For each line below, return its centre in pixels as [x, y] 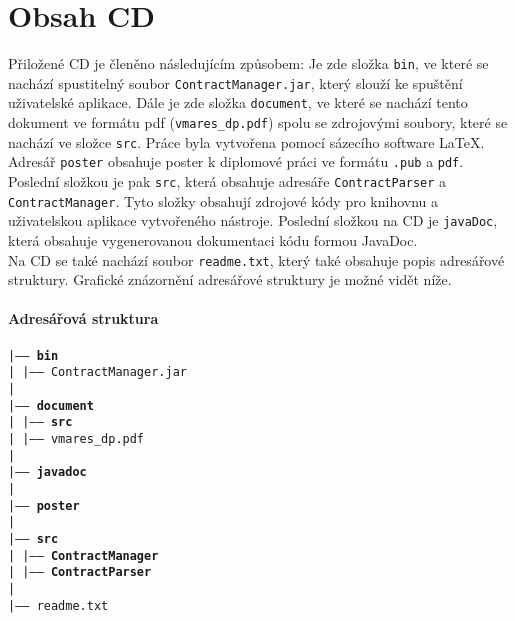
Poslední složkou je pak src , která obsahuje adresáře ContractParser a [227, 181]
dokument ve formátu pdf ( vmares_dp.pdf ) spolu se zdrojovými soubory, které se [258, 122]
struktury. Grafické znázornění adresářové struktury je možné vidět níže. [230, 279]
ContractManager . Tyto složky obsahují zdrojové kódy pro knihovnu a [223, 200]
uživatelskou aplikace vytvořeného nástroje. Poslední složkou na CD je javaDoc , [253, 220]
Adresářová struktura [83, 318]
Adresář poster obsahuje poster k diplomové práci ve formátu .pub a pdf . [236, 161]
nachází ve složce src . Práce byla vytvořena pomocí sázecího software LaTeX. [246, 141]
